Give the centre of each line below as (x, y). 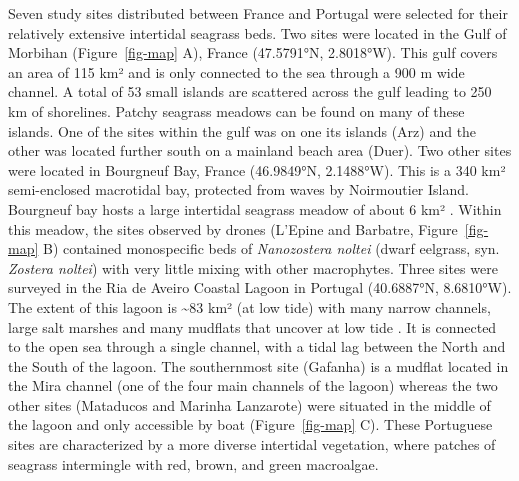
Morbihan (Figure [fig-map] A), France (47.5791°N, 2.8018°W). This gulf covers (253, 52)
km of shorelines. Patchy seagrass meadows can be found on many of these (236, 110)
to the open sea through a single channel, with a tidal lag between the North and (257, 346)
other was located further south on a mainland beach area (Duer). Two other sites (260, 150)
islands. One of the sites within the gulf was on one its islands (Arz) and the (242, 130)
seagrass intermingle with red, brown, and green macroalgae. (193, 463)
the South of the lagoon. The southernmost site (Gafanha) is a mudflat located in (258, 365)
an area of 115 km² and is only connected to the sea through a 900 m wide (236, 71)
